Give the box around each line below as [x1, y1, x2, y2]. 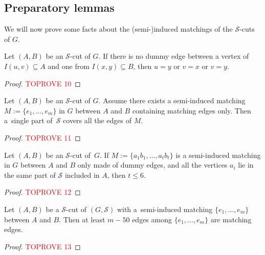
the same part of [4, 169, 56, 180]
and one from [48, 60, 90, 71]
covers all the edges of [63, 115, 131, 126]
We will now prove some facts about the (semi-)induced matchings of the [4, 24, 233, 34]
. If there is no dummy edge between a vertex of [98, 51, 249, 61]
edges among [132, 214, 172, 224]
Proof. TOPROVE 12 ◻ [4, 187, 81, 197]
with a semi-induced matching [117, 203, 213, 214]
